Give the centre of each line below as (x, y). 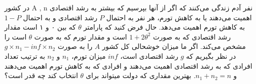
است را (16, 36)
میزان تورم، (89, 56)
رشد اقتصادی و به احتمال (60, 17)
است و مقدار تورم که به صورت (81, 36)
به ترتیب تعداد (25, 56)
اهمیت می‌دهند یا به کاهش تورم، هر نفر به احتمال (179, 17)
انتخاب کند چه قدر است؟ (41, 75)
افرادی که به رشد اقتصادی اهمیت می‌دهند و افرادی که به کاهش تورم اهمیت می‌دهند (128, 65)
